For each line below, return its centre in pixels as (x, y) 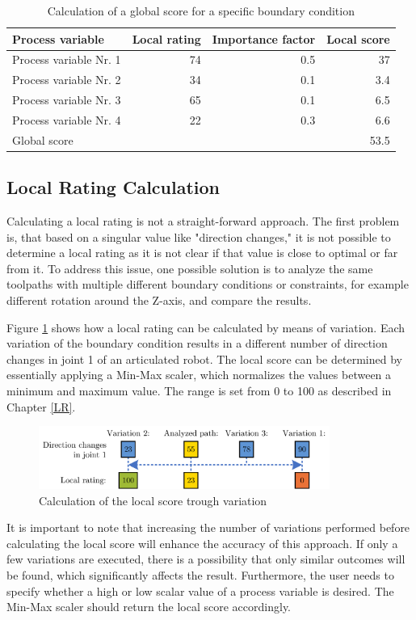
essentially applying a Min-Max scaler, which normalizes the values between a (199, 375)
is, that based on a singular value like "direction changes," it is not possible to (199, 236)
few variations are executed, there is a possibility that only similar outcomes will (206, 559)
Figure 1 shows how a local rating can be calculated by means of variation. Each (206, 327)
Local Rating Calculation (113, 187)
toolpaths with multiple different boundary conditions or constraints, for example (208, 284)
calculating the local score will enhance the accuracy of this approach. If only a (202, 543)
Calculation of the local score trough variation (153, 500)
